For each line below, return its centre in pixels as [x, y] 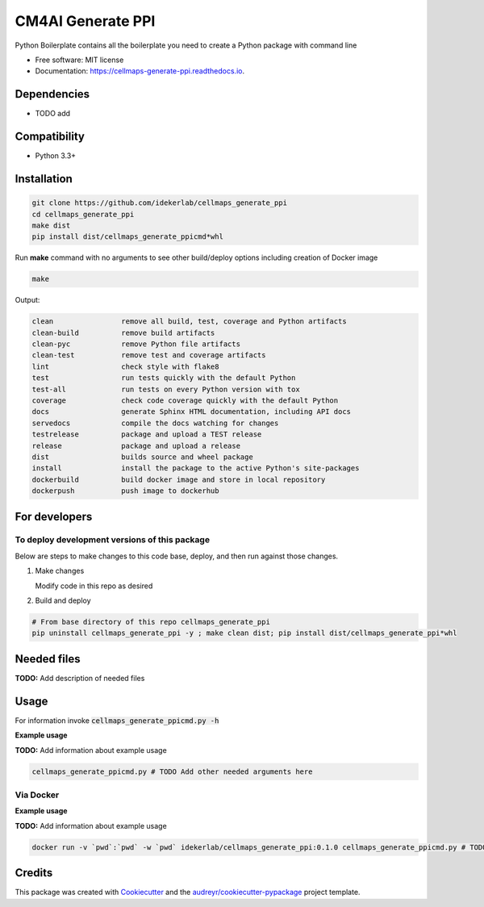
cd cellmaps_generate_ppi [83, 214]
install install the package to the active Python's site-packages [196, 468]
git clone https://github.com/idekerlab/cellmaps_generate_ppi [160, 203]
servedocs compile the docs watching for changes [155, 423]
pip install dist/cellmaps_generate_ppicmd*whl [127, 237]
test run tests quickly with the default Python [164, 378]
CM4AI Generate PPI [85, 21]
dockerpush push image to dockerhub [125, 491]
